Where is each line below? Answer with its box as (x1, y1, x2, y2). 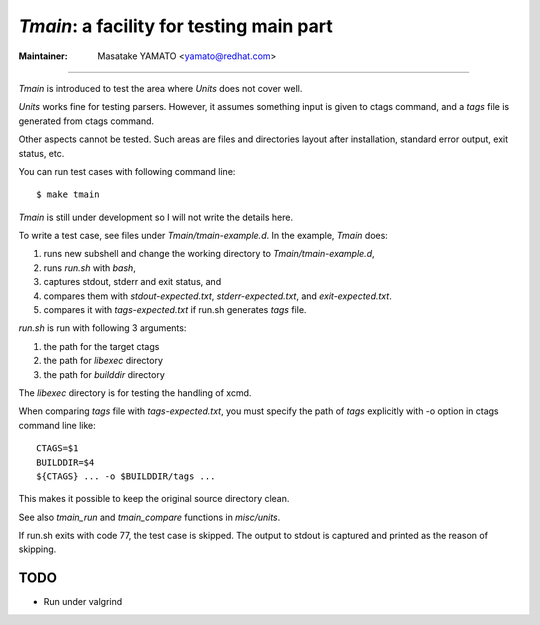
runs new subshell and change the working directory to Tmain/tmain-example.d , (43, 248, 375, 260)
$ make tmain (36, 189, 100, 200)
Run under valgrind (43, 596, 123, 608)
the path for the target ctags (43, 340, 160, 352)
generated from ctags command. (18, 115, 155, 127)
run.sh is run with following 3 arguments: (18, 322, 187, 334)
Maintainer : (18, 50, 69, 62)
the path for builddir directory (43, 368, 165, 380)
